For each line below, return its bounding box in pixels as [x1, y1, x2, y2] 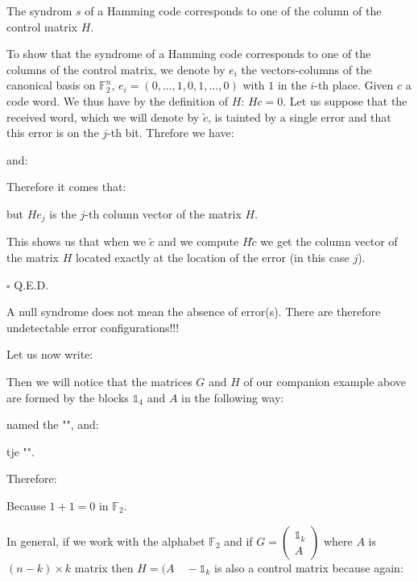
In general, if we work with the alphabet [6, 532, 205, 549]
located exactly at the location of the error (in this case [75, 248, 350, 265]
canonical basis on [6, 77, 96, 94]
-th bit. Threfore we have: [107, 124, 234, 141]
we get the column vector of [260, 233, 398, 250]
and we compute [158, 233, 239, 250]
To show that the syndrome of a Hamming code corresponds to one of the [6, 45, 371, 62]
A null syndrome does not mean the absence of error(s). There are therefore [6, 303, 381, 320]
